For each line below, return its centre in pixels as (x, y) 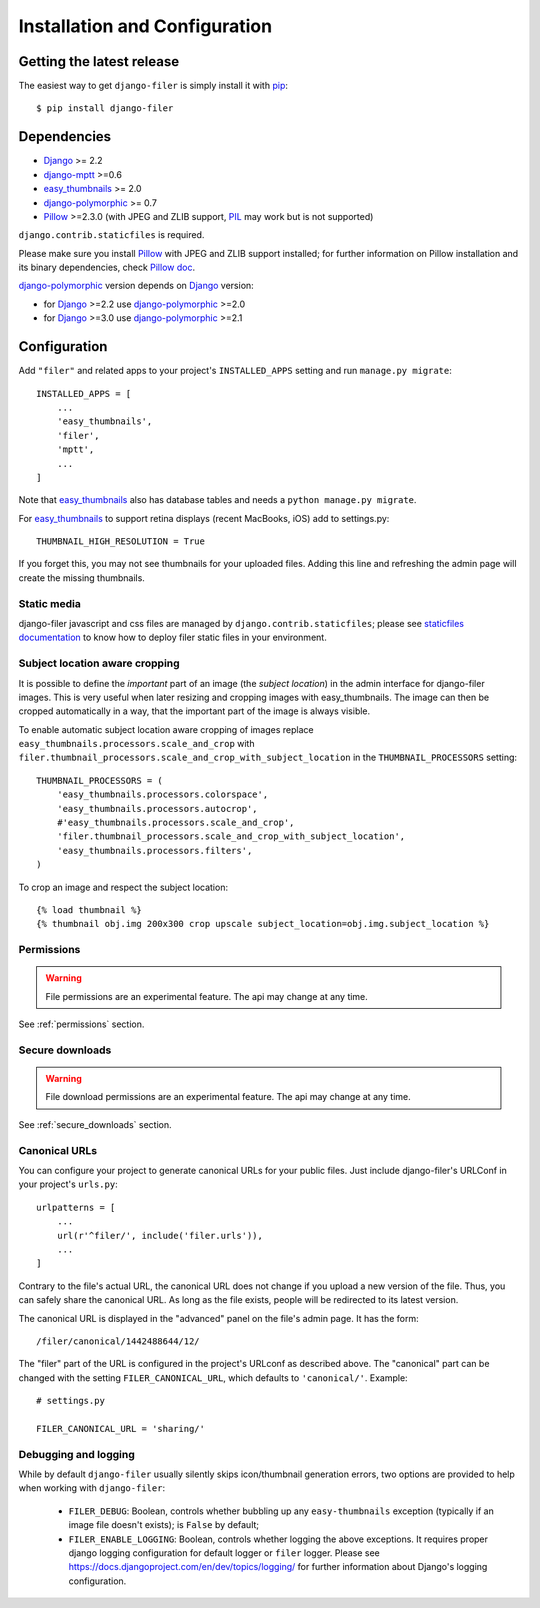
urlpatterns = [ (76, 1207)
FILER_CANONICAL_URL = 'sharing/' (120, 1428)
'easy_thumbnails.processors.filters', (154, 850)
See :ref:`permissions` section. (81, 1024)
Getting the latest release (99, 61)
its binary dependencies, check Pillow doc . (106, 267)
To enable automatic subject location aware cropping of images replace (166, 729)
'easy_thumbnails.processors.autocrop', (157, 808)
